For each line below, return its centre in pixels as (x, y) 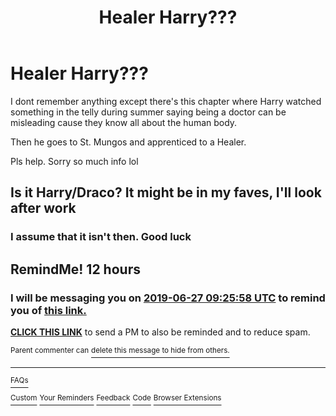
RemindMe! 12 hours (75, 269)
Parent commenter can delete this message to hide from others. (120, 350)
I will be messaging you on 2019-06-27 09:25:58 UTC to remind (168, 298)
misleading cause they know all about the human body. (124, 122)
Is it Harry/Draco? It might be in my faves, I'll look (166, 192)
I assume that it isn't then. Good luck (101, 237)
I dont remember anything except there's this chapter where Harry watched (166, 101)
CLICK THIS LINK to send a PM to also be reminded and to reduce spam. (160, 332)
